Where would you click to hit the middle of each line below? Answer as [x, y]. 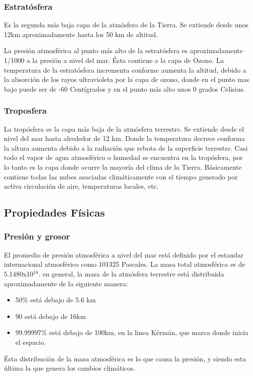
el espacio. [31, 342]
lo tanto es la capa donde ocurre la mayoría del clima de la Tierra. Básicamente [123, 167]
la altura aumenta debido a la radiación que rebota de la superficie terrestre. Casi [126, 148]
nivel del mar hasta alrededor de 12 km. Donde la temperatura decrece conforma [125, 138]
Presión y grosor [37, 236]
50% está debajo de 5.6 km [56, 300]
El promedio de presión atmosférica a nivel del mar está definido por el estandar [124, 254]
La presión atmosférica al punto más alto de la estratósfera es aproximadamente [124, 50]
